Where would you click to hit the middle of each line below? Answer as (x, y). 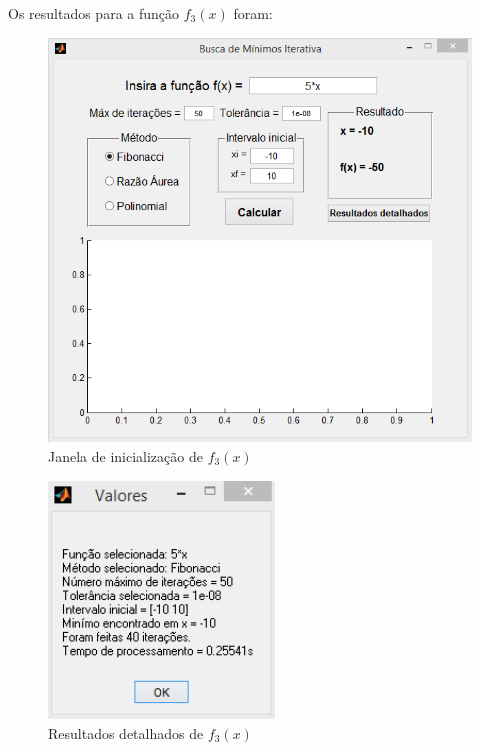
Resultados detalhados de (126, 732)
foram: (253, 13)
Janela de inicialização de (125, 455)
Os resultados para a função (94, 13)
